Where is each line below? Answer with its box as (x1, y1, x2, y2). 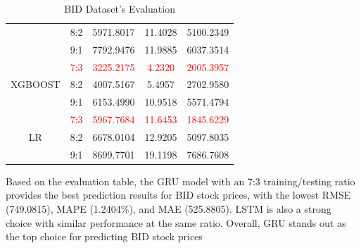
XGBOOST (11, 77, 61, 92)
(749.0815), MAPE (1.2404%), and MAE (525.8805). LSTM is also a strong (6, 201, 331, 216)
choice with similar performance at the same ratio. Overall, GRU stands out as (6, 215, 346, 230)
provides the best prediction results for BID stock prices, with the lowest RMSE (6, 187, 351, 202)
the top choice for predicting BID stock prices (6, 229, 203, 244)
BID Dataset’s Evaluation (64, 1, 175, 15)
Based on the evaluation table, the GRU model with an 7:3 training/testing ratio (6, 173, 355, 188)
